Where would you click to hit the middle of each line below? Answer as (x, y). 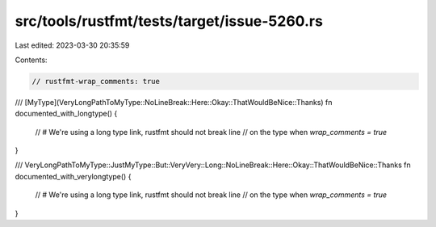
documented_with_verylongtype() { (73, 176)
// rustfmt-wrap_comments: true (96, 81)
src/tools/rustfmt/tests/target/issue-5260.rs (169, 21)
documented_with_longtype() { (66, 114)
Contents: (31, 60)
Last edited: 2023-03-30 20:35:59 (72, 45)
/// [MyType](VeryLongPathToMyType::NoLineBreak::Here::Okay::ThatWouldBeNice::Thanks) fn (174, 102)
